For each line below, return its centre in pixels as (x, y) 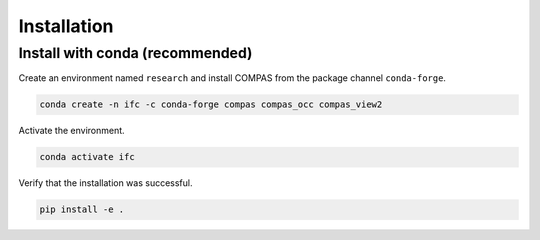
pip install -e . (82, 209)
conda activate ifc (87, 157)
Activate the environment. (71, 131)
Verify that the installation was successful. (106, 183)
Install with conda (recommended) (135, 53)
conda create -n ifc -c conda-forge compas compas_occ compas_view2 (211, 104)
